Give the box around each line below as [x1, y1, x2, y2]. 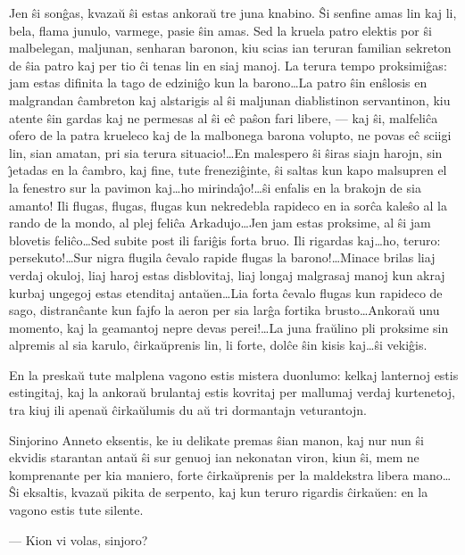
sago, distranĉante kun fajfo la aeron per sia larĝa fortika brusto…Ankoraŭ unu [9, 301, 440, 319]
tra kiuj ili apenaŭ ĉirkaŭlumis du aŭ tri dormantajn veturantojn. [9, 401, 367, 419]
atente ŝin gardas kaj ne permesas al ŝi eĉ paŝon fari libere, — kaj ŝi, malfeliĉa [9, 108, 438, 127]
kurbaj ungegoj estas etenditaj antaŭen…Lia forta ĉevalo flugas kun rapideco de [9, 283, 443, 302]
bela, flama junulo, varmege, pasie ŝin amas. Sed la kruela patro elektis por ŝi [9, 21, 432, 39]
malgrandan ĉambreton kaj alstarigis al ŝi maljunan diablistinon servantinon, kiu [9, 90, 451, 109]
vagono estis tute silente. [9, 501, 144, 519]
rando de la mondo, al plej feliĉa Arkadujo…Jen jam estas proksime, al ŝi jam [9, 213, 431, 232]
